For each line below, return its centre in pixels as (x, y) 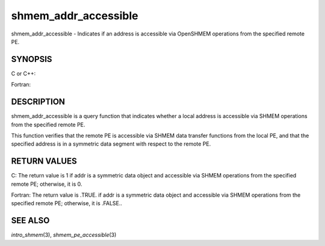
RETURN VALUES (44, 161)
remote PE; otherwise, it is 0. (47, 184)
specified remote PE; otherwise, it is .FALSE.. (67, 203)
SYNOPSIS (32, 59)
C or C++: (23, 73)
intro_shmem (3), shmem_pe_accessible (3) (64, 235)
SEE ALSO (30, 220)
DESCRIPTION (38, 102)
